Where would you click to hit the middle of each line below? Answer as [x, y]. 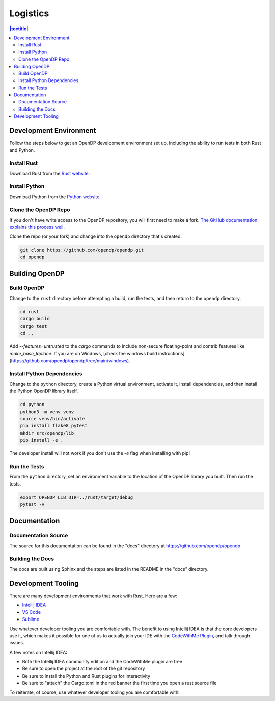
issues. [17, 643]
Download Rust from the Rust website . [50, 173]
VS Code [31, 612]
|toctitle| [19, 29]
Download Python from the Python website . [55, 197]
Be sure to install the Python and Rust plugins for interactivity [86, 676]
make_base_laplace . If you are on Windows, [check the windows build [83, 354]
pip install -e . [42, 440]
